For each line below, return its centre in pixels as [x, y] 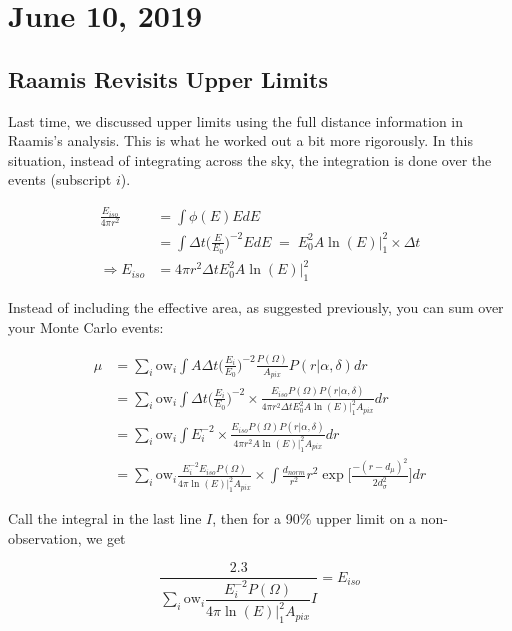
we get [106, 537]
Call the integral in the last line [105, 518]
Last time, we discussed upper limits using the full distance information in [236, 120]
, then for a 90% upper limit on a [314, 518]
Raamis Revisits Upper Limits [168, 78]
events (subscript [60, 179]
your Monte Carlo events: [86, 326]
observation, [45, 537]
